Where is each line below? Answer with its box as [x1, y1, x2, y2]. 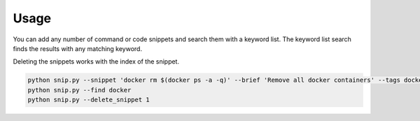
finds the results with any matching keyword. [13, 44, 143, 52]
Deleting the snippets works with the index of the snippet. [13, 57, 180, 66]
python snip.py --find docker [27, 86, 132, 94]
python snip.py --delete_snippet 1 [27, 96, 150, 104]
